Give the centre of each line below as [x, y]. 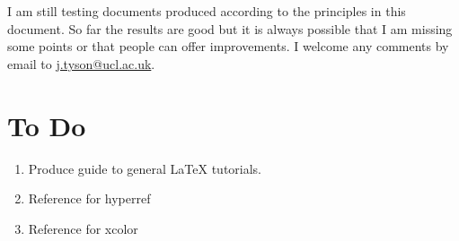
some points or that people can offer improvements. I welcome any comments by [228, 46]
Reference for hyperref [89, 198]
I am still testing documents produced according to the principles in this [207, 11]
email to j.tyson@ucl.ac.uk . [81, 63]
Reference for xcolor [83, 228]
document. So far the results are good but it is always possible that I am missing [230, 28]
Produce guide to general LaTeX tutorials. [145, 168]
